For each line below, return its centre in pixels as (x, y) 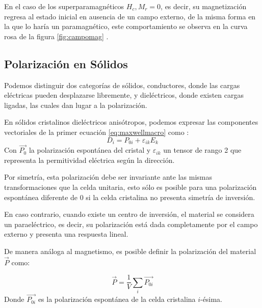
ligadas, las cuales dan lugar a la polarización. (76, 105)
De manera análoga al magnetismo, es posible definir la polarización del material (130, 251)
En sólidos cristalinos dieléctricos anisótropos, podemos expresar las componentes (131, 122)
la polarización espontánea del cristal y (90, 150)
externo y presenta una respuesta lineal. (66, 234)
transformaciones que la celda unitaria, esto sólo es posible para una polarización (130, 187)
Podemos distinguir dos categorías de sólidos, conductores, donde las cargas (122, 85)
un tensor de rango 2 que (202, 150)
